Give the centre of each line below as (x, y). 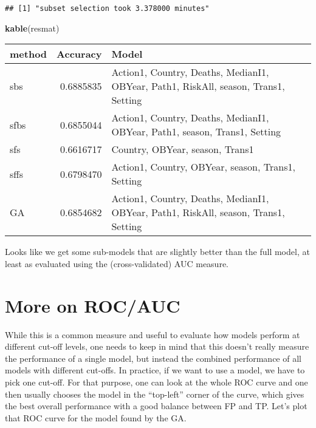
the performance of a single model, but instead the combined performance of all (153, 358)
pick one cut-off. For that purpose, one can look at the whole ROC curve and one (156, 382)
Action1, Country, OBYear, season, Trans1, (203, 167)
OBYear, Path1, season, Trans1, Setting (196, 132)
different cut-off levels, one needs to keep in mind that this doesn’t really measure (157, 346)
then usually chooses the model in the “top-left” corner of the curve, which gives (155, 394)
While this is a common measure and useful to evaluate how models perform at (153, 334)
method (29, 54)
